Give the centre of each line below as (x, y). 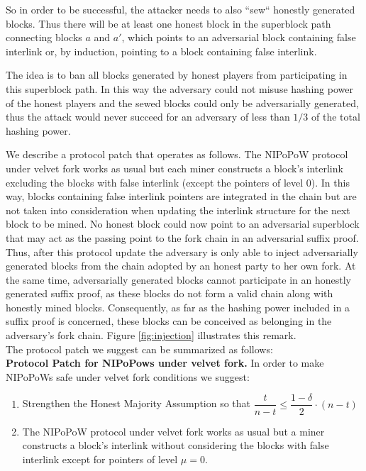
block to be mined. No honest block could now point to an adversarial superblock (183, 224)
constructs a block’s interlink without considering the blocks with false (176, 445)
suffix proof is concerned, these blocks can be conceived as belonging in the (169, 321)
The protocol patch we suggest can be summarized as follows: (139, 349)
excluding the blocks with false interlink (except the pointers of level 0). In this (178, 182)
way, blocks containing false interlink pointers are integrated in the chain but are (181, 196)
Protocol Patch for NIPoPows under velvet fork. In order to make (165, 363)
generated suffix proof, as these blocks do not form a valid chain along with (170, 293)
